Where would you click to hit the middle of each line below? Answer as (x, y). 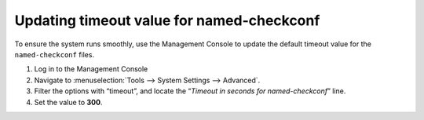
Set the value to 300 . (68, 102)
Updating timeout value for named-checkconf (167, 20)
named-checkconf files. (54, 54)
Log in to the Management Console (91, 69)
